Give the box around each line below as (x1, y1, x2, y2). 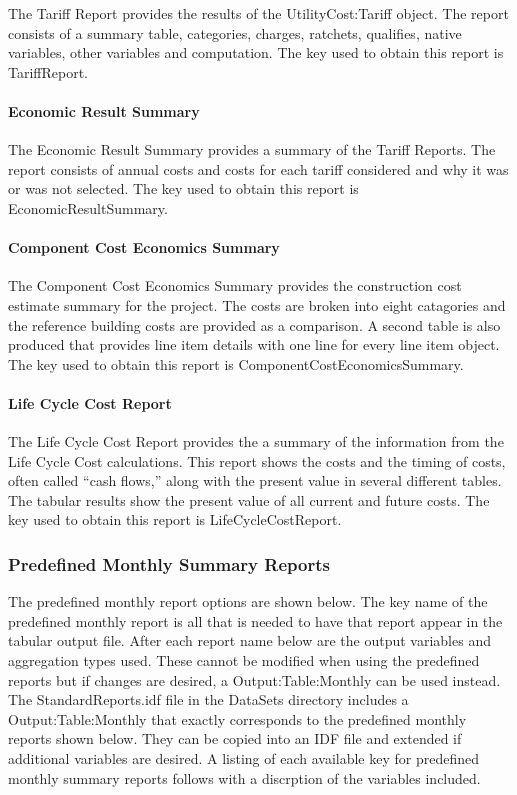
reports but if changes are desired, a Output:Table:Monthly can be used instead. (8, 669, 501, 690)
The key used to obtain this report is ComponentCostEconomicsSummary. (8, 353, 464, 374)
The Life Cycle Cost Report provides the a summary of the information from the (8, 431, 504, 452)
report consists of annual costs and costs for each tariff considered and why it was (8, 158, 509, 179)
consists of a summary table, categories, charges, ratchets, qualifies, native (8, 22, 462, 43)
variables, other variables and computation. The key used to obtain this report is (8, 42, 504, 63)
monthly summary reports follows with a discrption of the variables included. (8, 767, 481, 788)
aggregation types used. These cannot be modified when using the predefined (8, 650, 480, 671)
